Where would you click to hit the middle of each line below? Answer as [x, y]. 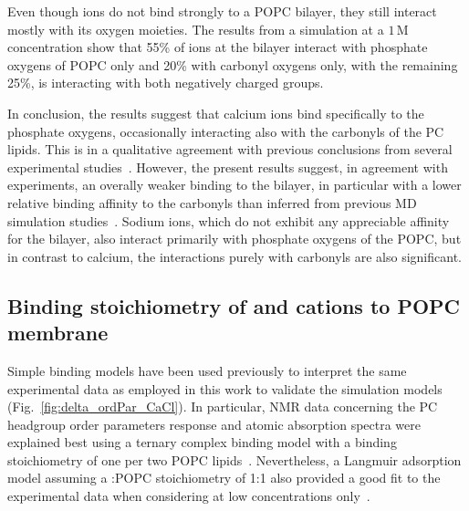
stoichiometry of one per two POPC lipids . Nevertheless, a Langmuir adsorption [234, 459]
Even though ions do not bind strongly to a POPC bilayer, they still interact [222, 11]
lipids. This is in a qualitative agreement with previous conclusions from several [230, 149]
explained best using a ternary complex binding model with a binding [202, 442]
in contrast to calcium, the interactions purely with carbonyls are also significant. [234, 256]
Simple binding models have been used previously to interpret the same [207, 370]
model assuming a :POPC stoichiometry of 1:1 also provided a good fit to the [224, 478]
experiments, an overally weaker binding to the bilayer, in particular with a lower [234, 185]
